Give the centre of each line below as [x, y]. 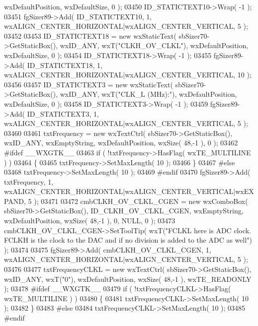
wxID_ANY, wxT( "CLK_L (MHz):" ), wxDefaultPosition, [148, 94]
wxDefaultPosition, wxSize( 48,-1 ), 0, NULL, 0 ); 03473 [90, 221]
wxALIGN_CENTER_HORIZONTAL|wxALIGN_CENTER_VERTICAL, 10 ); [128, 75]
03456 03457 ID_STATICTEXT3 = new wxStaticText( [88, 84]
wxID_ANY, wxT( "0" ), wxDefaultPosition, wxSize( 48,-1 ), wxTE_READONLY [128, 279]
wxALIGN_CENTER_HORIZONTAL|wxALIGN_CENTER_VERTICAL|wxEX [129, 191]
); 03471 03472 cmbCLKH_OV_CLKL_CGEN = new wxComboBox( [141, 201]
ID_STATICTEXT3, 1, [63, 113]
